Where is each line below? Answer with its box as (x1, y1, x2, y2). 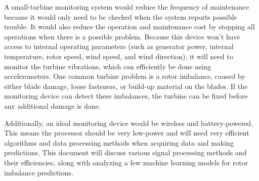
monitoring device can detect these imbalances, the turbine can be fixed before (4, 91, 248, 101)
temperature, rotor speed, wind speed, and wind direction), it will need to (4, 51, 233, 61)
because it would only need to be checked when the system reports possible (4, 11, 237, 22)
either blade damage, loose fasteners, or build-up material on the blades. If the (4, 80, 248, 91)
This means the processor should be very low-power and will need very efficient (4, 127, 249, 138)
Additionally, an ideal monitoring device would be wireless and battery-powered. (4, 117, 253, 128)
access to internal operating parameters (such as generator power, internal (4, 41, 234, 52)
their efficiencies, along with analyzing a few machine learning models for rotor (4, 157, 248, 167)
